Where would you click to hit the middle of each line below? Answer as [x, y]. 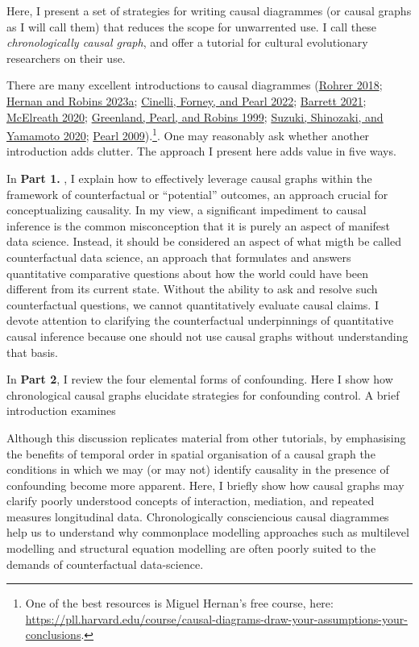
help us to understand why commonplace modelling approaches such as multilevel [208, 532]
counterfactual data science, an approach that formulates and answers [179, 257]
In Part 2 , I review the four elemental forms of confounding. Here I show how [200, 379]
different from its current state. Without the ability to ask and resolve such [192, 289]
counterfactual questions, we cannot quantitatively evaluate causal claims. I [193, 304]
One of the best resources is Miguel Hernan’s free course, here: [179, 603]
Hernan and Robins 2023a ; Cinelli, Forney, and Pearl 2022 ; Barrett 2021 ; [187, 100]
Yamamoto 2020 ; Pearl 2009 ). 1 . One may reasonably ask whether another [188, 134]
